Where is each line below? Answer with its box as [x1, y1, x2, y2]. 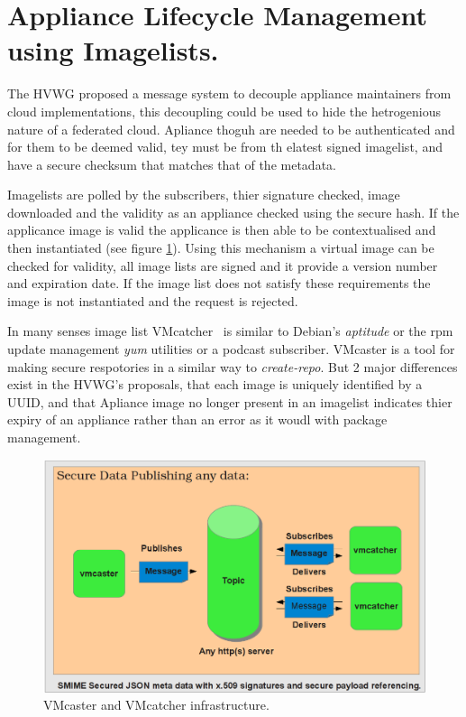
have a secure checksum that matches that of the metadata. [7, 154, 336, 173]
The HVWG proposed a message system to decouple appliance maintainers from [7, 84, 452, 103]
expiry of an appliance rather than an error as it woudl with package [7, 410, 388, 429]
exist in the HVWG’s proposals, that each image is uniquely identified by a [7, 375, 423, 394]
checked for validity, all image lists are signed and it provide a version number [7, 256, 438, 275]
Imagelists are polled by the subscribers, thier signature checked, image [7, 185, 400, 204]
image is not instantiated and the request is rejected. [7, 291, 298, 310]
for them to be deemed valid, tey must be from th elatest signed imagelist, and [7, 137, 443, 156]
